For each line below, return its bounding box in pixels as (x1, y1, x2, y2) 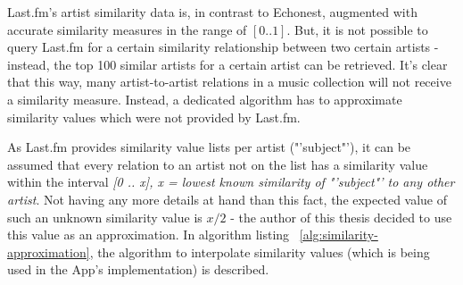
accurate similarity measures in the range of (7, 20, 247, 38)
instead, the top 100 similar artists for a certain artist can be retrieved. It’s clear (7, 54, 448, 73)
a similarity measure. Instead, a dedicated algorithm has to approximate (7, 89, 402, 108)
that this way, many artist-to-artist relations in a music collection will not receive (7, 72, 451, 91)
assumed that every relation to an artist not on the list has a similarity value (7, 155, 428, 173)
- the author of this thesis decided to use (230, 207, 452, 226)
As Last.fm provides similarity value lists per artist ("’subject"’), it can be (7, 138, 411, 156)
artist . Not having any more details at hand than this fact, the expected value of (7, 189, 448, 208)
